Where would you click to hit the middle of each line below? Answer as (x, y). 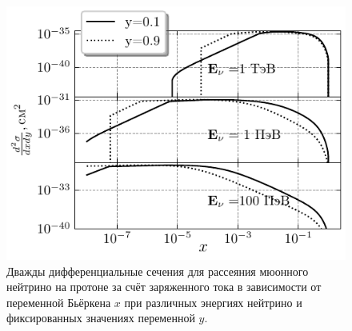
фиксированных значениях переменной (101, 318)
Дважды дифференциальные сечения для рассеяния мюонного (158, 271)
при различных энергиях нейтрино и (213, 302)
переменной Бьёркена (59, 302)
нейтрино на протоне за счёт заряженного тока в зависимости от (164, 287)
